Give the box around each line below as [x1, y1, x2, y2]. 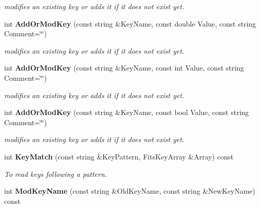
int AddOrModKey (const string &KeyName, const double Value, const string [4, 18, 256, 29]
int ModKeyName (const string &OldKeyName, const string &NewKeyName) [4, 186, 255, 196]
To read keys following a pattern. [4, 168, 107, 179]
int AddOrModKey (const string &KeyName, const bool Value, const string [4, 107, 249, 118]
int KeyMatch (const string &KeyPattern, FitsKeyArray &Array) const [4, 151, 233, 161]
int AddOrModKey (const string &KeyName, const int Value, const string [4, 62, 244, 73]
